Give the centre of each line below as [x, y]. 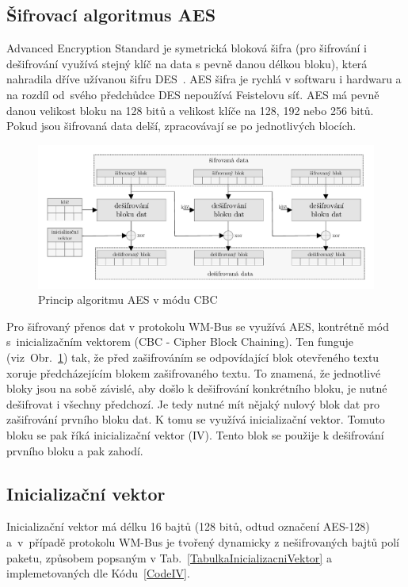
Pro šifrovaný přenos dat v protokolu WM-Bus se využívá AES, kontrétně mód [198, 326]
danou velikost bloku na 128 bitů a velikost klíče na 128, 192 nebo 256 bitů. [190, 110]
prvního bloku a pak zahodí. [75, 450]
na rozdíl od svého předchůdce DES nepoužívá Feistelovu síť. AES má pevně [193, 94]
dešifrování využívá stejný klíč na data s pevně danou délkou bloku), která [187, 63]
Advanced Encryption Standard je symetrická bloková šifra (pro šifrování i [187, 48]
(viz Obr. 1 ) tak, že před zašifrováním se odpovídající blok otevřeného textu [193, 357]
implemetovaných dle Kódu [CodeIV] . [98, 573]
